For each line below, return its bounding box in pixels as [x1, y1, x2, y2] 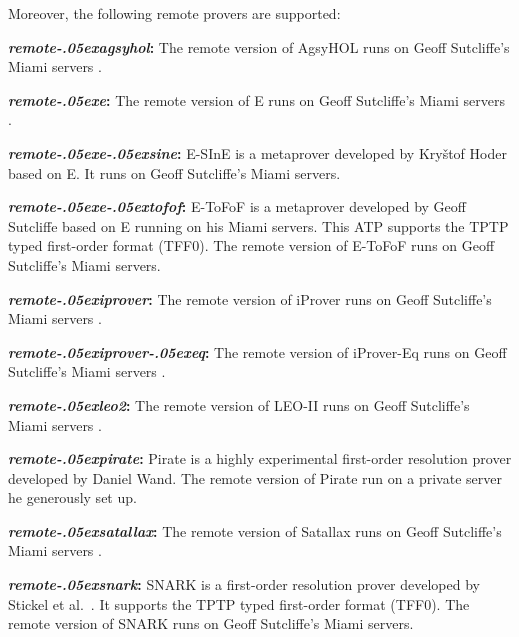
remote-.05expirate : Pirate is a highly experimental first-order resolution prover [8, 448, 512, 469]
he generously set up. [8, 487, 137, 508]
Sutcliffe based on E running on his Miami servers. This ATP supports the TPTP [8, 215, 509, 236]
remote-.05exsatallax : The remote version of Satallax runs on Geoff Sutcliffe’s [8, 520, 502, 541]
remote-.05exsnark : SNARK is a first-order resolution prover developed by [8, 574, 480, 595]
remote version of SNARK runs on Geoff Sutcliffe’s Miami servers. [8, 613, 414, 634]
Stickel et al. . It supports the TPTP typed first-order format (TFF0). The [8, 593, 470, 614]
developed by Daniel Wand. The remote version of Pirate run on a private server [8, 467, 502, 488]
